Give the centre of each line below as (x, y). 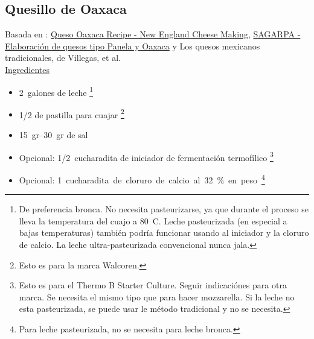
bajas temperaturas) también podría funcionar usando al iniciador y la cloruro (164, 233)
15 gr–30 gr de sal (53, 135)
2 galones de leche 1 (56, 91)
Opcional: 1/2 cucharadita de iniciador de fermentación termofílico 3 (146, 156)
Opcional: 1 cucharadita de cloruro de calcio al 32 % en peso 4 (142, 179)
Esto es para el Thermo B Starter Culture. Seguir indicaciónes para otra (153, 285)
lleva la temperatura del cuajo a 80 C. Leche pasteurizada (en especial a (153, 220)
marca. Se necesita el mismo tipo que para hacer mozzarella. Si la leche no (157, 296)
